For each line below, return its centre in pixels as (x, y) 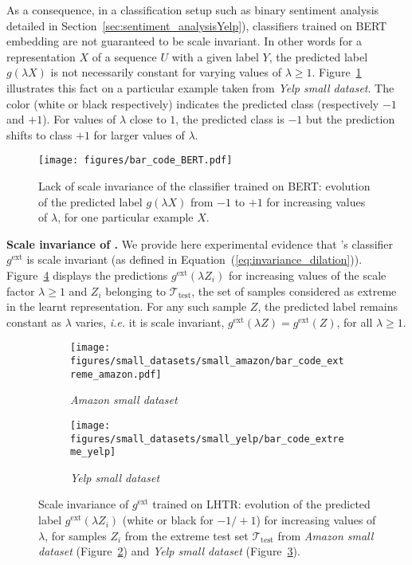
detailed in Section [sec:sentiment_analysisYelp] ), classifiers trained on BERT (197, 25)
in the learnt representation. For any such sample (127, 306)
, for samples (76, 535)
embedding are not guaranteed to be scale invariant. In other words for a (184, 41)
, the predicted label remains (328, 306)
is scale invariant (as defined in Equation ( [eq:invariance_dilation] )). (194, 259)
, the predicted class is (230, 119)
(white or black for (168, 520)
